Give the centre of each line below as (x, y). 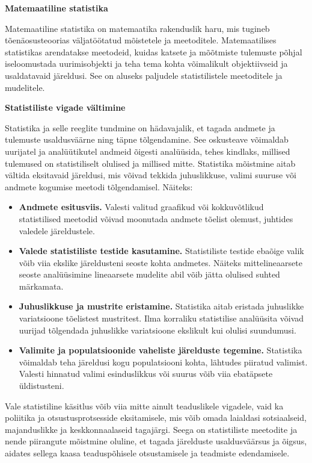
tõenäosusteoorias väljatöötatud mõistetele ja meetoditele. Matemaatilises (141, 40)
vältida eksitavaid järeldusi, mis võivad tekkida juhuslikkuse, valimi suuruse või (151, 175)
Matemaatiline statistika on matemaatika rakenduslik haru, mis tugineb (137, 28)
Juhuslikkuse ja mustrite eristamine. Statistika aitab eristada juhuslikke (161, 306)
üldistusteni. (41, 386)
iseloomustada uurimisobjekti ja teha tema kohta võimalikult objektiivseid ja (146, 64)
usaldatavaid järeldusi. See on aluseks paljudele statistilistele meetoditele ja (144, 75)
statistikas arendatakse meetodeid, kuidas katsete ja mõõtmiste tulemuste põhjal (154, 51)
